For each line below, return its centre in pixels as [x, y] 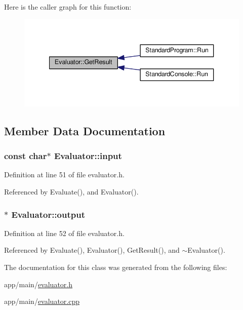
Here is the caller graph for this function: [68, 7]
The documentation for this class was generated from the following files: [116, 267]
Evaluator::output [48, 214]
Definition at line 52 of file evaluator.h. [64, 233]
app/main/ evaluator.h [38, 284]
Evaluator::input [88, 156]
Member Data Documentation [85, 130]
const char [26, 156]
